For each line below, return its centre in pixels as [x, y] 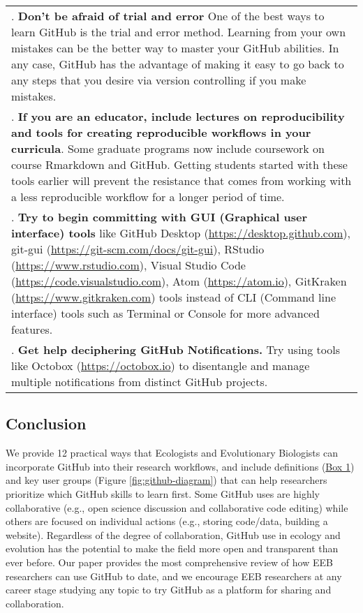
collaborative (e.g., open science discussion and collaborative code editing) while [177, 507]
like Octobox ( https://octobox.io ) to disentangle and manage [161, 365]
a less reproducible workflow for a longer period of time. [148, 197]
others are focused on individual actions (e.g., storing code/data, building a [167, 521]
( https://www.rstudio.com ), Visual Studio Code [128, 265]
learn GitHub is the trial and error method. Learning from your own [179, 32]
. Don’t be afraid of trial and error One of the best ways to [168, 16]
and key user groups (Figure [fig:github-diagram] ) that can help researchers [166, 480]
